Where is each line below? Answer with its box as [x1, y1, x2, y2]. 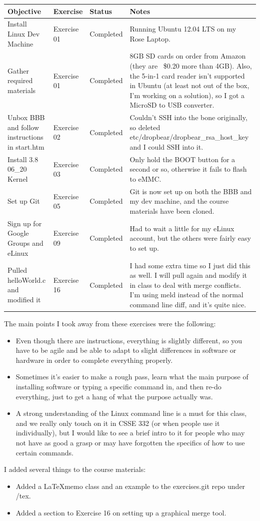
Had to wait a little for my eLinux [129, 223, 234, 233]
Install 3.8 [7, 154, 38, 164]
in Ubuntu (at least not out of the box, [129, 80, 249, 91]
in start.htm [7, 141, 44, 152]
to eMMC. [129, 174, 161, 184]
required [7, 75, 33, 86]
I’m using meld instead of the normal [129, 289, 243, 300]
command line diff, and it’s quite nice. [129, 299, 246, 309]
